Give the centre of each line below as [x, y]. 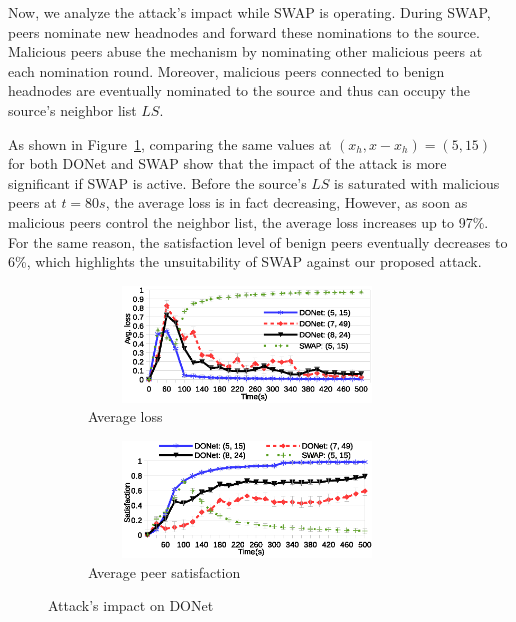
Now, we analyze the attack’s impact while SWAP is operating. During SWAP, [249, 12]
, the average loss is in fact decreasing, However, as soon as [286, 202]
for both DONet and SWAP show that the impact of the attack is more [227, 163]
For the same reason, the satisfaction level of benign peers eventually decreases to [258, 241]
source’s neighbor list [72, 109]
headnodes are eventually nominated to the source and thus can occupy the [239, 90]
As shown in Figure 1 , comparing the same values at [170, 143]
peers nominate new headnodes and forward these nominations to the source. [244, 31]
